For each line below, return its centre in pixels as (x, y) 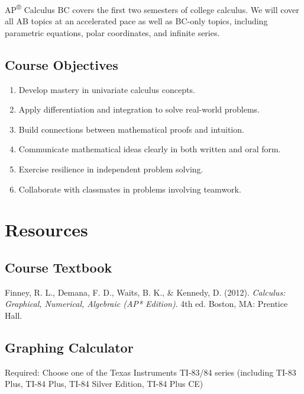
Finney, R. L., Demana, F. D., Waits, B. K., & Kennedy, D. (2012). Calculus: (145, 292)
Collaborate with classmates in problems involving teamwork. (130, 189)
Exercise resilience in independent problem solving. (111, 169)
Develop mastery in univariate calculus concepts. (107, 89)
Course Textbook (59, 267)
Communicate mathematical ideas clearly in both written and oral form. (150, 149)
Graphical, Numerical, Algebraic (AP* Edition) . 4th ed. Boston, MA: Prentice (146, 304)
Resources (46, 230)
